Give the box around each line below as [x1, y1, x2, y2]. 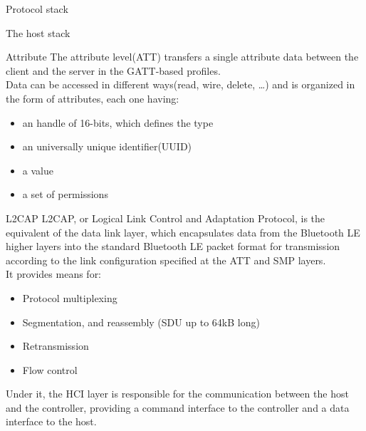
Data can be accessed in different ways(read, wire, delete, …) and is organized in [6, 77, 355, 92]
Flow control [22, 362, 78, 377]
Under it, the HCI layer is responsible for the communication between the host [6, 386, 349, 401]
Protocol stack [6, 1, 68, 16]
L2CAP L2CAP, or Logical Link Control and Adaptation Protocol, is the [6, 210, 325, 225]
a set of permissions [22, 187, 108, 202]
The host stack [6, 25, 70, 40]
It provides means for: [6, 266, 102, 281]
